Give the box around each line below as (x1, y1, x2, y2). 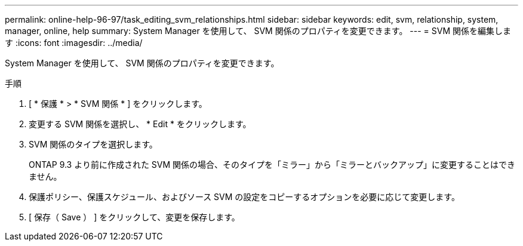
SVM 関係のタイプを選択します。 (29, 139, 158, 149)
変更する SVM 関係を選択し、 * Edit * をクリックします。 (29, 119, 251, 129)
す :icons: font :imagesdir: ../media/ (5, 38, 143, 48)
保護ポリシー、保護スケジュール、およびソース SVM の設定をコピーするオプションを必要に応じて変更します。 (29, 192, 460, 202)
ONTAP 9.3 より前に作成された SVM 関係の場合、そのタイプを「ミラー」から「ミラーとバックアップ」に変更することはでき (29, 159, 516, 170)
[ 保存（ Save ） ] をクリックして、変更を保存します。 (29, 212, 240, 222)
